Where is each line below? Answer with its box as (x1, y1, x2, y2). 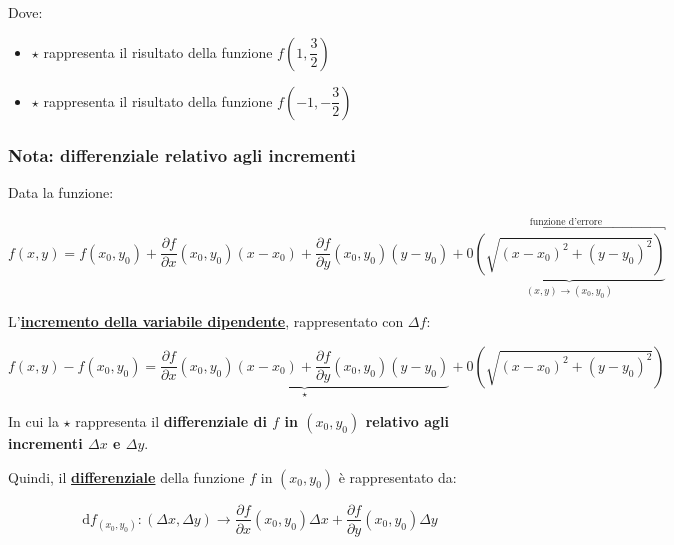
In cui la (8, 410, 59, 431)
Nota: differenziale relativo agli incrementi (8, 142, 356, 167)
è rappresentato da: (338, 466, 457, 487)
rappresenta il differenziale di (75, 410, 267, 431)
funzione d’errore (529, 216, 603, 227)
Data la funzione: (8, 181, 114, 202)
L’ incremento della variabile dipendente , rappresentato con (8, 311, 404, 332)
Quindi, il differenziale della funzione (8, 466, 245, 487)
